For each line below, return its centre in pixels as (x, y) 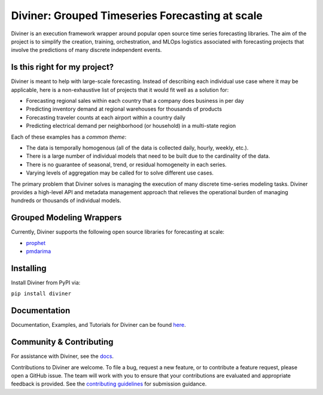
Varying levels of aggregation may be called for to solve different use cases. (120, 173)
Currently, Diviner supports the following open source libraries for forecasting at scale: (118, 232)
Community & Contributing (62, 342)
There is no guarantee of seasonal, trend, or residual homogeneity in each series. (126, 164)
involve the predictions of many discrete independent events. (86, 50)
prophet (36, 243)
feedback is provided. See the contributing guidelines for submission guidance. (109, 384)
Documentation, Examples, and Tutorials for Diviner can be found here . (98, 325)
